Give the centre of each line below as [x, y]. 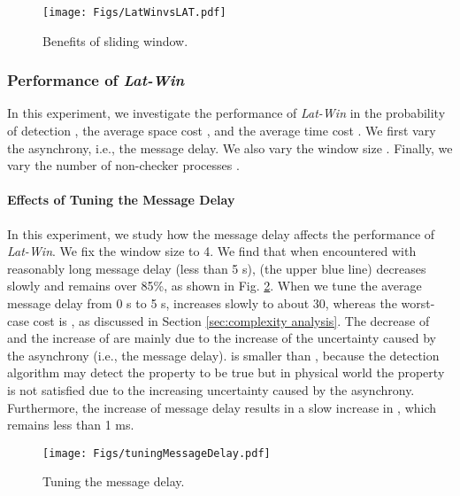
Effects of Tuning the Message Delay [121, 200]
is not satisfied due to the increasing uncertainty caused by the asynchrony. [211, 389]
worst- [418, 303]
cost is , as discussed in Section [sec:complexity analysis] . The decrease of [231, 320]
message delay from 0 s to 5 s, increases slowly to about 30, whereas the [202, 303]
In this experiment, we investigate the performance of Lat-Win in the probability [226, 113]
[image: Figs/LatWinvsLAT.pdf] [134, 12]
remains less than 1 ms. [71, 425]
